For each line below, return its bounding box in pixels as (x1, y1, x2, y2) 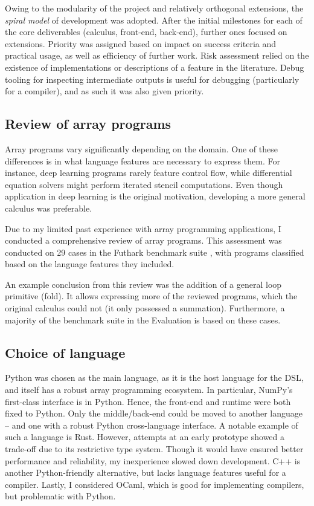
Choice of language (5, 343, 126, 362)
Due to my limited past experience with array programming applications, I (5, 222, 281, 235)
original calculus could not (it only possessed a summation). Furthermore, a (5, 302, 285, 314)
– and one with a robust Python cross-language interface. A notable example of (5, 418, 298, 431)
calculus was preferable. (5, 201, 92, 214)
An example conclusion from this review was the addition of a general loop (5, 277, 282, 290)
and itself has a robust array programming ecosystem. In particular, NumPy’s (5, 383, 293, 396)
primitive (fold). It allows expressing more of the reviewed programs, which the (5, 290, 298, 302)
